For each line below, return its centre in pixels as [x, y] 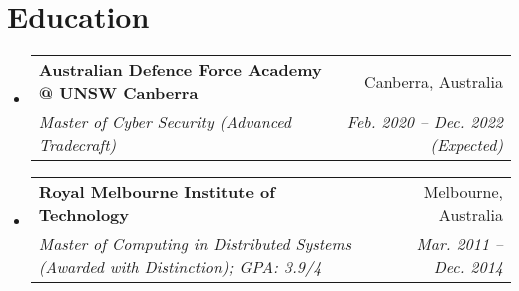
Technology [84, 215]
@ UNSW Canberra [118, 93]
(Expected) [466, 145]
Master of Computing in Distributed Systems [195, 244]
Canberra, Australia [433, 81]
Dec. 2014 [468, 267]
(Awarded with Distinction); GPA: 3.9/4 [180, 267]
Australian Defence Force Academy [180, 70]
